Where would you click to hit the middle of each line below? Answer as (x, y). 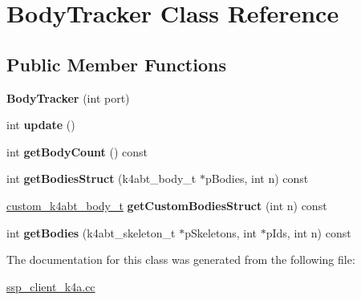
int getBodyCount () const (77, 151)
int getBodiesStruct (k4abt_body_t (101, 178)
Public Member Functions (116, 64)
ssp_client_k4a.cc (51, 286)
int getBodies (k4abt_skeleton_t (91, 232)
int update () (41, 125)
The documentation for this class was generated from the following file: (181, 259)
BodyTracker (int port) (68, 97)
